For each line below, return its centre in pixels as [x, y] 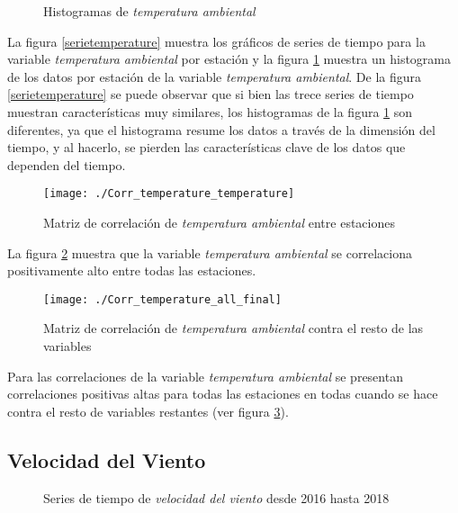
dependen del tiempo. [67, 164]
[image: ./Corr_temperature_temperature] [169, 194]
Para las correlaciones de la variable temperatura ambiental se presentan [205, 376]
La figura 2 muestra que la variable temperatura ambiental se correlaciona [210, 252]
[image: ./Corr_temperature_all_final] [162, 299]
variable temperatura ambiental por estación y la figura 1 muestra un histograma [229, 59]
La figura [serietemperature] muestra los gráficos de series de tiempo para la [216, 41]
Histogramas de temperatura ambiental [149, 11]
